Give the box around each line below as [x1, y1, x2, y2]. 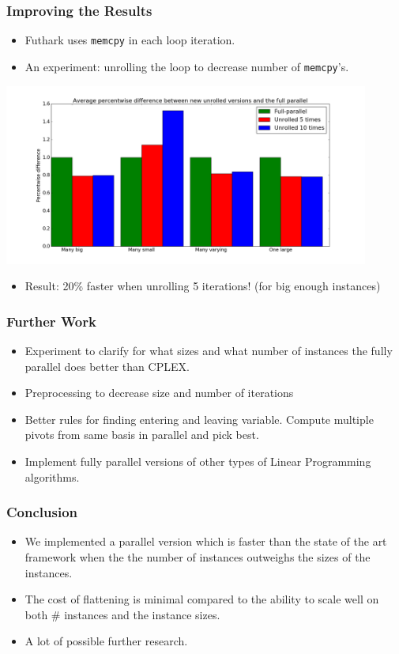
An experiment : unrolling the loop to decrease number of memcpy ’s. [24, 58, 349, 74]
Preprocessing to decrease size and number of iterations [24, 384, 294, 401]
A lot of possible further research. [24, 633, 188, 649]
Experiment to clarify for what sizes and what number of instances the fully [24, 342, 393, 358]
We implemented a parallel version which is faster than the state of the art [24, 533, 387, 550]
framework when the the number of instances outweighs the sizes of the [24, 548, 371, 565]
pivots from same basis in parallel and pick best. [24, 426, 259, 443]
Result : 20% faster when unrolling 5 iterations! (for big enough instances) [24, 278, 381, 294]
